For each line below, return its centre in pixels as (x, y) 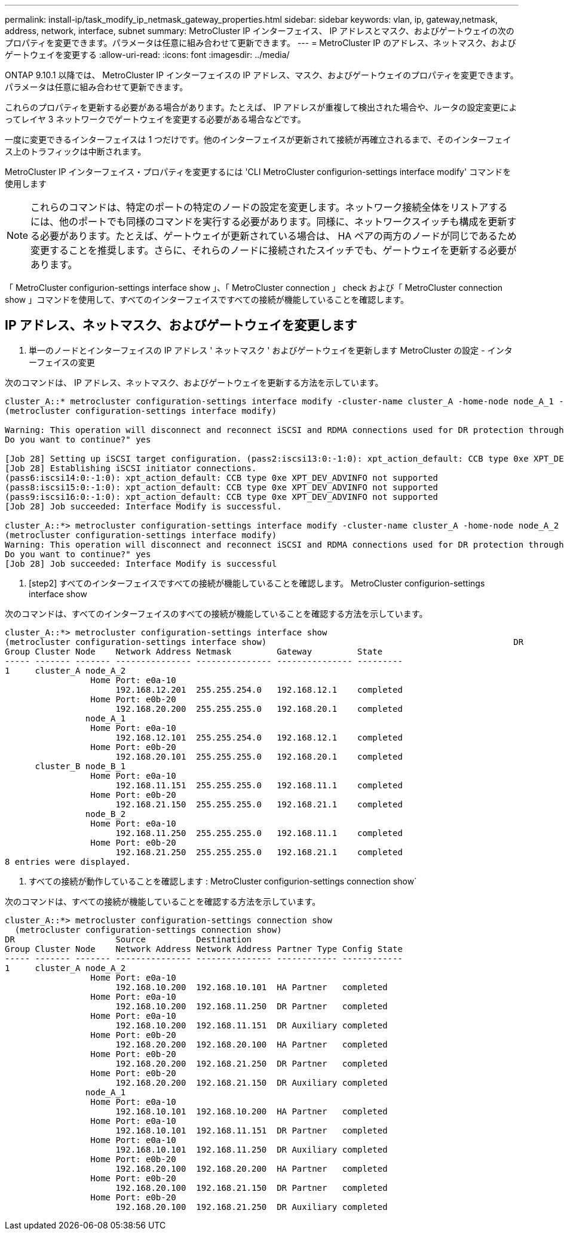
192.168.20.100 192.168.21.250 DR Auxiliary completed (252, 1207)
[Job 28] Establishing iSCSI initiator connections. (131, 468)
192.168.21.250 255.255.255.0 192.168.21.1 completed (259, 852)
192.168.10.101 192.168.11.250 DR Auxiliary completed (252, 1149)
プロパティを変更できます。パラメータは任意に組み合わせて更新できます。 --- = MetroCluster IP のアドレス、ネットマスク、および (260, 43)
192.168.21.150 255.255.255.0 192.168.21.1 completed (259, 804)
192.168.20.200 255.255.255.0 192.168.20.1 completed (259, 709)
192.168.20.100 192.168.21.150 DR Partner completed (252, 1188)
